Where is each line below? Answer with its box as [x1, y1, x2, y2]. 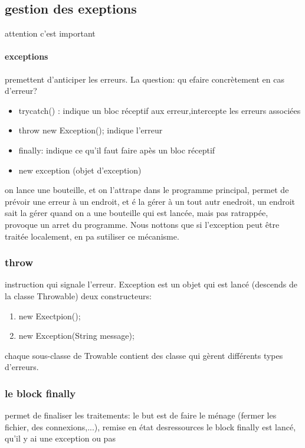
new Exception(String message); [18, 329, 135, 342]
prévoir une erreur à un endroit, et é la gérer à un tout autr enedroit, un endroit [5, 195, 296, 207]
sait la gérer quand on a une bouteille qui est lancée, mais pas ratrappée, [5, 207, 268, 219]
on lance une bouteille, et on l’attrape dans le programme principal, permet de [5, 184, 289, 196]
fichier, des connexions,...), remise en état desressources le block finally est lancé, [5, 420, 296, 433]
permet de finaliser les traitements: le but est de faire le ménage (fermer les [5, 409, 277, 421]
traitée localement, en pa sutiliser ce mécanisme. [5, 230, 179, 242]
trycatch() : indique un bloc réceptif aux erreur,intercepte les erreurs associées [18, 104, 301, 116]
